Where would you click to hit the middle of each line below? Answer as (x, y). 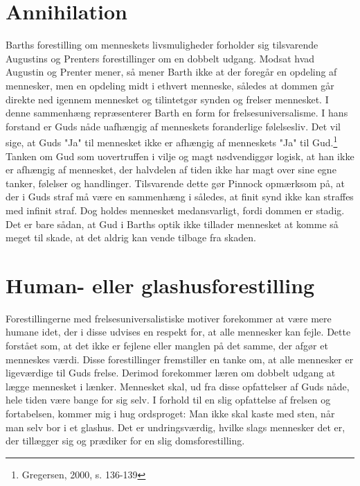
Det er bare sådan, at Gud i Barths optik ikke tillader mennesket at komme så (172, 224)
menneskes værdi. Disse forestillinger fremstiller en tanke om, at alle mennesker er (180, 359)
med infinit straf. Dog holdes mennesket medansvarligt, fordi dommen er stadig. (175, 210)
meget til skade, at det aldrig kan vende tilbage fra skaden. (131, 237)
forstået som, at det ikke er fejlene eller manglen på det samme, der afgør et (167, 345)
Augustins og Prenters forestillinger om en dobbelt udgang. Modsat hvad (160, 58)
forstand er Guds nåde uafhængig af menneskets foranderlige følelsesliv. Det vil (173, 126)
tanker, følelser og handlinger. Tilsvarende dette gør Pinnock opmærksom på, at (175, 183)
